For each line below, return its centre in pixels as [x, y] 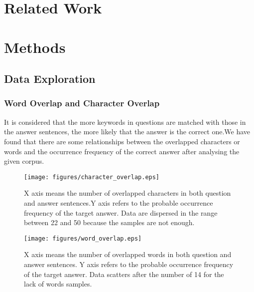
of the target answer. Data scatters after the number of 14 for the [124, 274]
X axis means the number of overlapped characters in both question [127, 193]
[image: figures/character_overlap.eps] [92, 177]
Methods [35, 47]
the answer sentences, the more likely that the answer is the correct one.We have [127, 132]
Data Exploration [50, 79]
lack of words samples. [58, 284]
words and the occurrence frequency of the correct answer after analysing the [122, 151]
